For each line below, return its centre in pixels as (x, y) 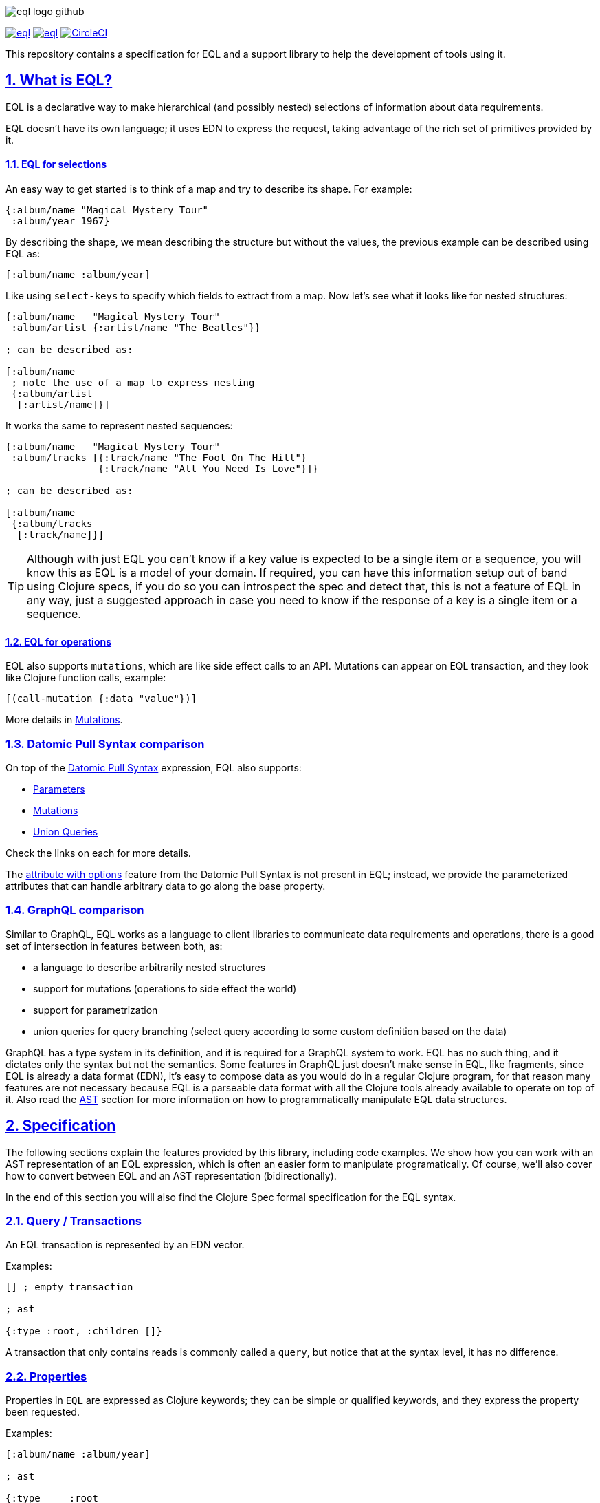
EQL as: (23, 254)
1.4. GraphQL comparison (75, 910)
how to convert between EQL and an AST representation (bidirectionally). (171, 1175)
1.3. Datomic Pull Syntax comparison (105, 744)
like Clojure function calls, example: (86, 678)
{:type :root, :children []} (84, 1331)
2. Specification (61, 1126)
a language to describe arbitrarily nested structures (149, 967)
